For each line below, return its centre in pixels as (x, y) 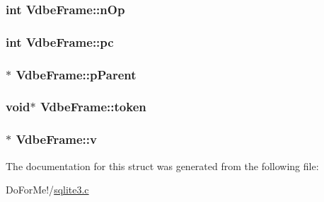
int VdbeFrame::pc (60, 41)
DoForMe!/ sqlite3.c (47, 190)
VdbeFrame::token (93, 107)
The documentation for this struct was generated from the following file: (162, 165)
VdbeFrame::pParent (76, 74)
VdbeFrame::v (56, 139)
